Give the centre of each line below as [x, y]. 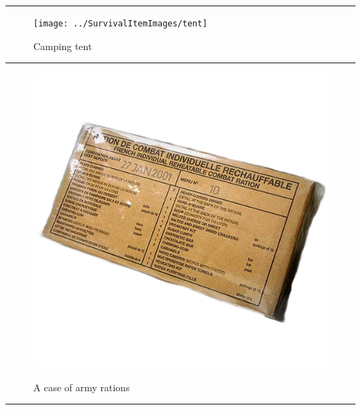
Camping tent [63, 46]
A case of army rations [82, 387]
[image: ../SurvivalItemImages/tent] [120, 24]
